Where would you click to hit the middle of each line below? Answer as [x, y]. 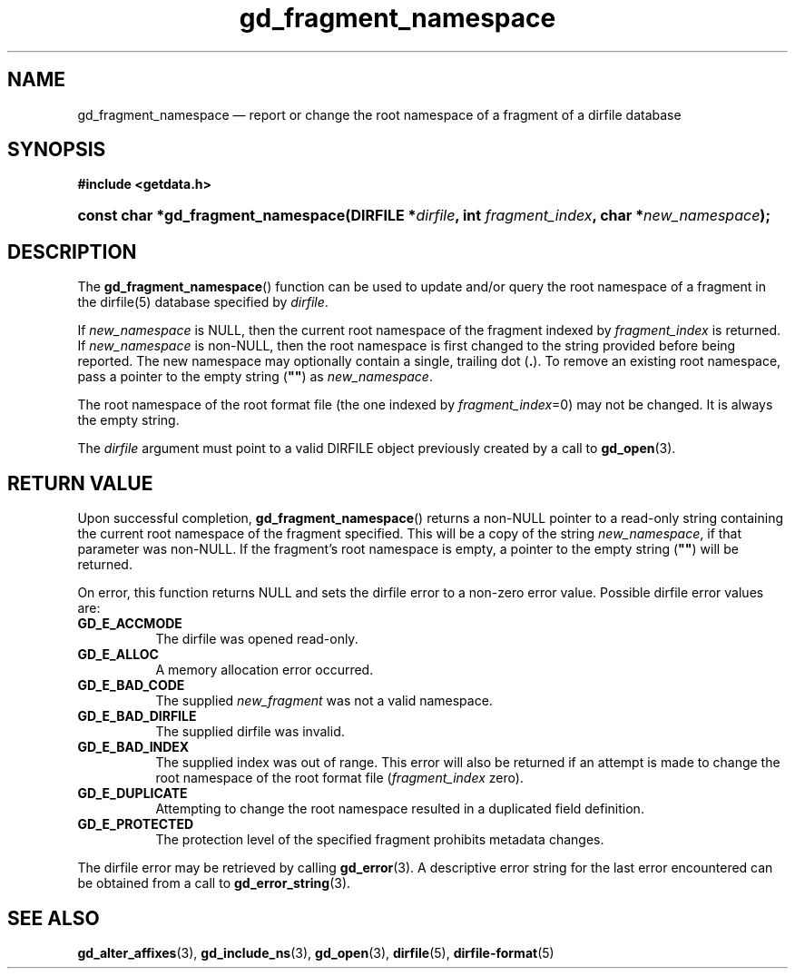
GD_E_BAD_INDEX [133, 747]
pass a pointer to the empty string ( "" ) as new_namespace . [255, 377]
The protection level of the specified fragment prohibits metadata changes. [380, 840]
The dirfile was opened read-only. [257, 639]
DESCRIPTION [72, 251]
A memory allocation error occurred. [265, 670]
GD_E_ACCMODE [130, 624]
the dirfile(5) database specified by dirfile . [203, 302]
